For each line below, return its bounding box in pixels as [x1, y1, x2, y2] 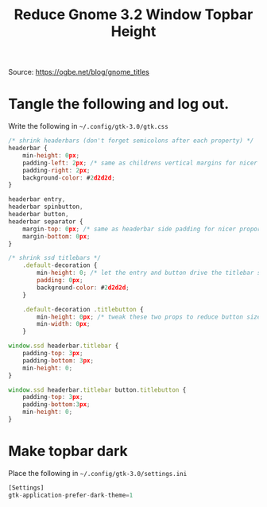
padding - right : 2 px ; [22, 166, 91, 174]
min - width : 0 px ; [37, 320, 91, 328]
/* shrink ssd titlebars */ [8, 254, 102, 262]
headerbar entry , [8, 195, 66, 203]
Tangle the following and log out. [8, 95, 230, 113]
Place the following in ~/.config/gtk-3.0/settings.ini [8, 468, 188, 478]
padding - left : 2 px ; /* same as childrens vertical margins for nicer [22, 159, 258, 167]
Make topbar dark [8, 443, 129, 460]
